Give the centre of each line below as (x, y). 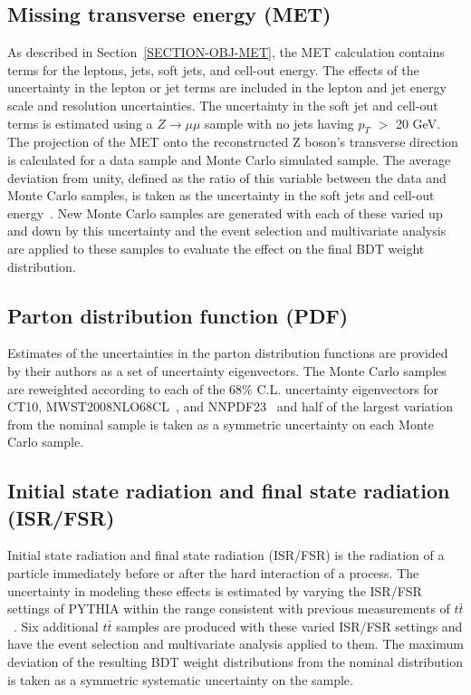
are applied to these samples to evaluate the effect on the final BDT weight (216, 248)
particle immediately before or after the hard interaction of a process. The (213, 573)
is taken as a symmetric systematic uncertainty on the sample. (180, 679)
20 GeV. (418, 123)
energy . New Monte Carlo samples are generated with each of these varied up (225, 212)
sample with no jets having (279, 123)
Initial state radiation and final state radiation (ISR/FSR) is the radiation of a (226, 555)
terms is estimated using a (80, 123)
